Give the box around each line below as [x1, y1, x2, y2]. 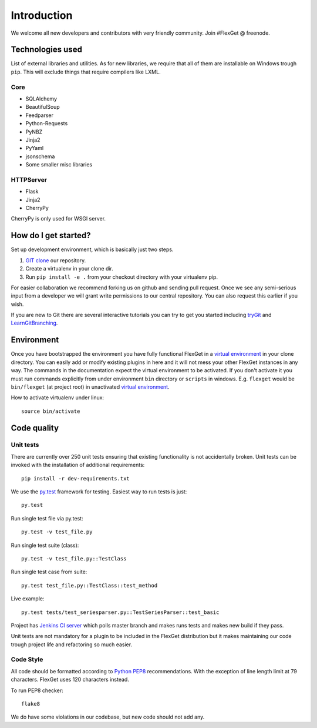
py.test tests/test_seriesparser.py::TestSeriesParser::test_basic [21, 609, 220, 616]
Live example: [11, 595, 45, 602]
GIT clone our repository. [25, 256, 86, 264]
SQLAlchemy [25, 95, 58, 102]
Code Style [11, 656, 43, 664]
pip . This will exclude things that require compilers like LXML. [11, 68, 161, 75]
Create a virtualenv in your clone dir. [25, 265, 114, 272]
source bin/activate [21, 408, 80, 415]
